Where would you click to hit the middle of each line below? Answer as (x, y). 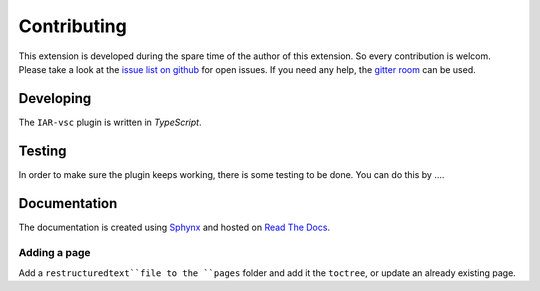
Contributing (72, 26)
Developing (55, 98)
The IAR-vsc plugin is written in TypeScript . (110, 122)
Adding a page (54, 253)
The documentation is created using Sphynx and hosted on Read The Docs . (174, 227)
